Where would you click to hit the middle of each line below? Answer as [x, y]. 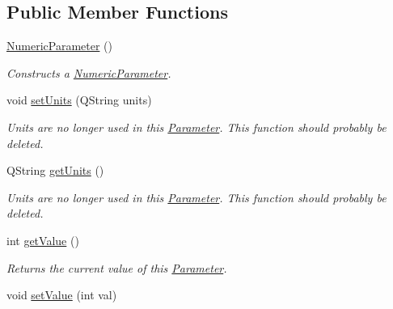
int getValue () [43, 240]
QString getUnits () [55, 170]
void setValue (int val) [62, 295]
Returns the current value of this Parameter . [117, 267]
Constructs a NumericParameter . [89, 72]
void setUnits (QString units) [79, 100]
